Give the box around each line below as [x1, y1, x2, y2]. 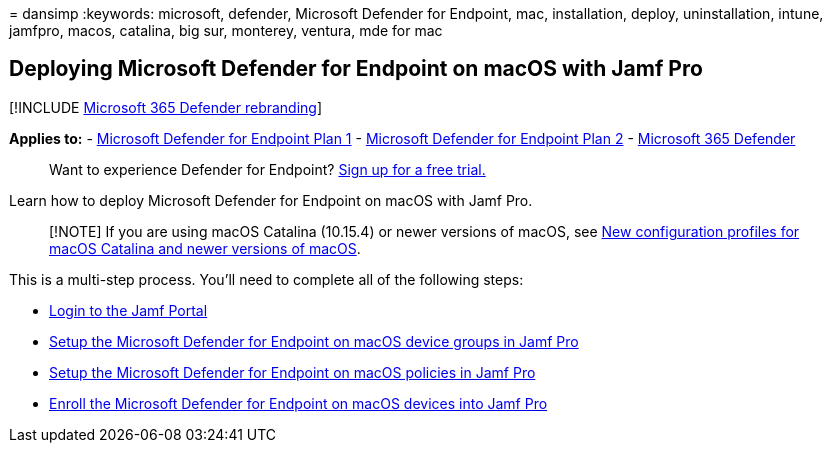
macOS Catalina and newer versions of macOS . [49, 239, 361, 257]
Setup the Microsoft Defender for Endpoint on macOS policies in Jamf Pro [49, 363, 536, 381]
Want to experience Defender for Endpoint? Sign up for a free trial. [49, 160, 486, 178]
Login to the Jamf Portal [49, 301, 208, 319]
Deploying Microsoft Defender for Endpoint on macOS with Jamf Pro [9, 56, 703, 82]
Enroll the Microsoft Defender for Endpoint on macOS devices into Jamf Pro [49, 394, 548, 412]
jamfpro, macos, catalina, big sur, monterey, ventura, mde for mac [9, 22, 443, 39]
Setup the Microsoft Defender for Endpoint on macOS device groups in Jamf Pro [49, 332, 579, 350]
